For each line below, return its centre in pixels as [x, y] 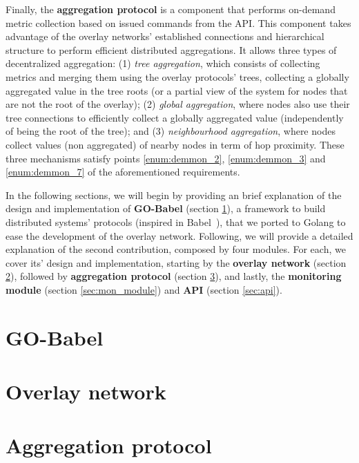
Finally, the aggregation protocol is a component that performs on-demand [171, 9]
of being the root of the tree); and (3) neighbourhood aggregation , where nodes [171, 131]
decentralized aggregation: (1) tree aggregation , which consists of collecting [163, 63]
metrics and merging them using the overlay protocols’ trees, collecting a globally [177, 76]
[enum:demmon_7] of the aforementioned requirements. [123, 172]
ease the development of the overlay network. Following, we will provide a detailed [179, 235]
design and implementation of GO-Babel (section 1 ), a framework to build [166, 208]
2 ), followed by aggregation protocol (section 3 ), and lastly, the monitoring [174, 276]
